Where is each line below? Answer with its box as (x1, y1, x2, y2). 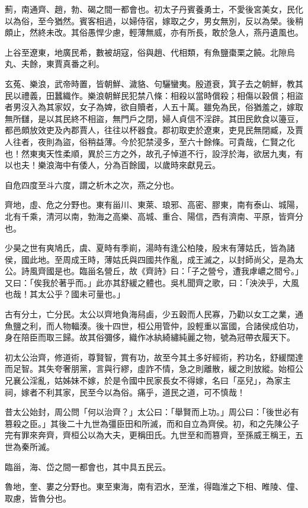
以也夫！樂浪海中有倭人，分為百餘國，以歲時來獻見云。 (5, 159, 220, 171)
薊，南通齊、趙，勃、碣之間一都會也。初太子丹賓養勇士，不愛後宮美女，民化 (5, 3, 303, 15)
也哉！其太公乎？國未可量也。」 (5, 288, 125, 300)
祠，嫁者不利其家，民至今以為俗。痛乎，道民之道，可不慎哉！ (5, 385, 245, 398)
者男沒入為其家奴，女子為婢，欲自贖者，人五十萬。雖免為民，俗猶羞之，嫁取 (5, 101, 303, 113)
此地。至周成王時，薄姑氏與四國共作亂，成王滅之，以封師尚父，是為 (29, 253, 295, 265)
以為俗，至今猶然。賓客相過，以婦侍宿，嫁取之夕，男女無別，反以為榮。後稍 (5, 14, 303, 27)
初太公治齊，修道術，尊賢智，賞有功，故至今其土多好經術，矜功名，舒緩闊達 (5, 351, 303, 363)
